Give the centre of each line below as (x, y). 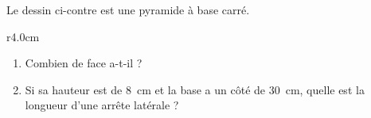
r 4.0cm (23, 36)
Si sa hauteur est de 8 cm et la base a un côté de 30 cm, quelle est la (195, 89)
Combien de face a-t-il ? (84, 63)
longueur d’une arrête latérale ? (102, 105)
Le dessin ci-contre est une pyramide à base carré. (128, 10)
